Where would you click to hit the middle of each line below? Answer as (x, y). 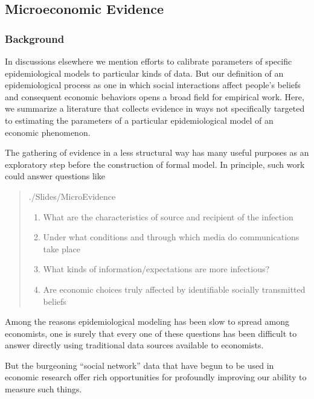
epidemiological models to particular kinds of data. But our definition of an (144, 73)
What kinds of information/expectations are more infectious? (156, 269)
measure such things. (43, 389)
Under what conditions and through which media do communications (171, 237)
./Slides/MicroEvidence (72, 196)
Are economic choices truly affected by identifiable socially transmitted (174, 289)
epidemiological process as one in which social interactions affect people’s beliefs (153, 85)
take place (62, 248)
